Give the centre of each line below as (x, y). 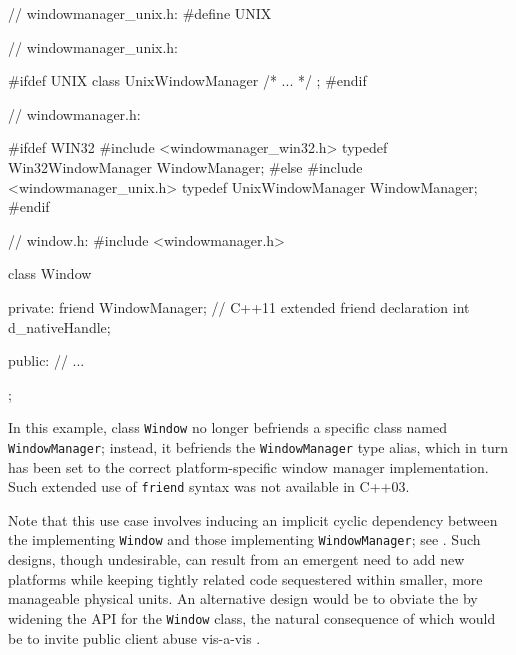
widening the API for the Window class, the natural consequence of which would (252, 617)
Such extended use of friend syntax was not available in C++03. (209, 486)
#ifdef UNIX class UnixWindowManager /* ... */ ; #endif (187, 80)
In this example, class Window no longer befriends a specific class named (228, 427)
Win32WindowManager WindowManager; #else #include (185, 166)
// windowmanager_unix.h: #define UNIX (140, 13)
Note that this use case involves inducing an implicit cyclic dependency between (253, 519)
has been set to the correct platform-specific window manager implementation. (248, 466)
